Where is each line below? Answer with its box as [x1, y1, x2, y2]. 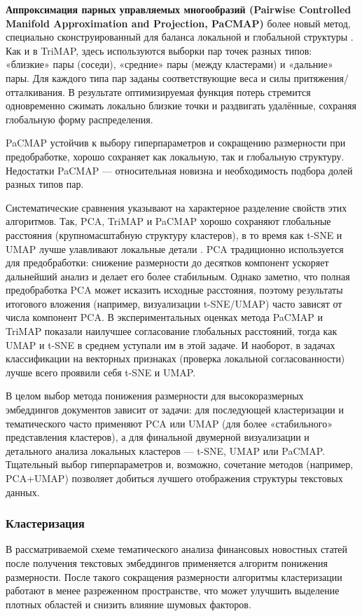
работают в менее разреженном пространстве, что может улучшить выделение [6, 583, 340, 598]
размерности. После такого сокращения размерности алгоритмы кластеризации [6, 569, 342, 584]
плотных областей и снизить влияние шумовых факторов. [6, 596, 251, 611]
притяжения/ [293, 70, 349, 85]
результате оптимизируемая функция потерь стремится [78, 84, 311, 99]
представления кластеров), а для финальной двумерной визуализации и [6, 430, 309, 444]
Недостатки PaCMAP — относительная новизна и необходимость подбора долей [6, 163, 353, 177]
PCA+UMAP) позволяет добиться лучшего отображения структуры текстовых [6, 471, 343, 485]
